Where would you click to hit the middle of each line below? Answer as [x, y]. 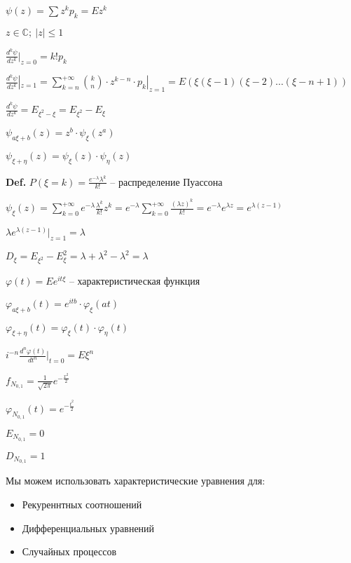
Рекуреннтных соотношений [82, 504]
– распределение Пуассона [166, 181]
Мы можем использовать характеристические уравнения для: [136, 481]
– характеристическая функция [135, 281]
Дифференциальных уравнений [88, 528]
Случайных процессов [69, 551]
